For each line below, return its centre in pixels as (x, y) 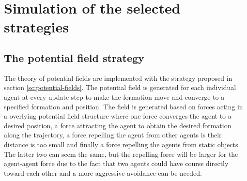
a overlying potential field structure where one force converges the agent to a (118, 116)
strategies (36, 27)
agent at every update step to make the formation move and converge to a (114, 97)
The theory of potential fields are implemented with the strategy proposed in (118, 78)
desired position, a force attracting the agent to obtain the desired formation (118, 125)
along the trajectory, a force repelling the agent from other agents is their (113, 135)
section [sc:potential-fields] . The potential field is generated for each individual (120, 87)
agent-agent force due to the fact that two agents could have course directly (116, 163)
